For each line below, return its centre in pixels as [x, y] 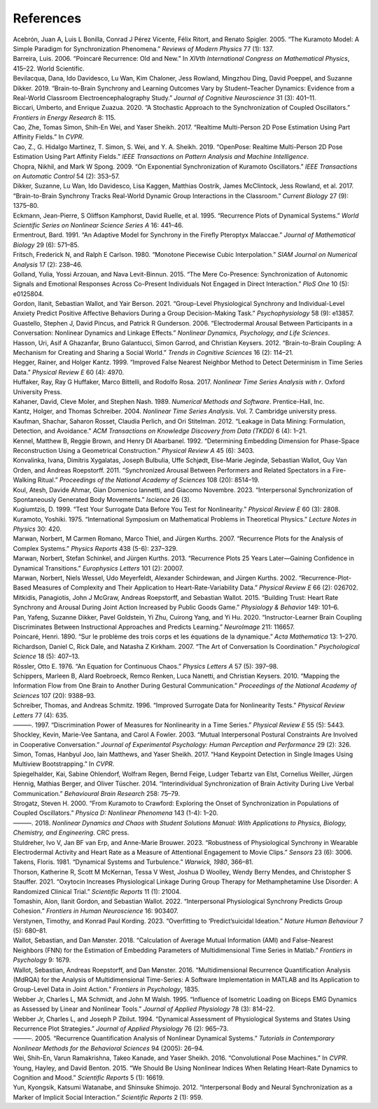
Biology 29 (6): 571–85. [46, 244]
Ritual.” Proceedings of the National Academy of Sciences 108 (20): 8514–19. [148, 480]
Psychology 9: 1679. [42, 960]
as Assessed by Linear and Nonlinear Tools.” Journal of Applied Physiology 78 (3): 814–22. [144, 1009]
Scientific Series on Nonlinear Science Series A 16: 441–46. [98, 225]
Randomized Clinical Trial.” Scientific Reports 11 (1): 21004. [97, 891]
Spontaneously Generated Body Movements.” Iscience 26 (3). [102, 499]
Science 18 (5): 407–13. [47, 656]
